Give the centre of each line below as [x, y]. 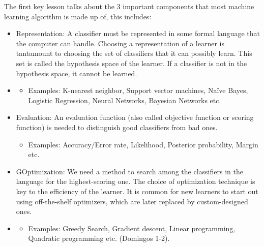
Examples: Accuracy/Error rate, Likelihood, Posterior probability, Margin [143, 144]
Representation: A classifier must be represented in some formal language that [138, 33]
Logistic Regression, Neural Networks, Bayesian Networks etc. [125, 100]
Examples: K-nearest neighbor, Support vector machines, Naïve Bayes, [138, 90]
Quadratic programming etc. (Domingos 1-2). [99, 238]
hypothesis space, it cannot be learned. [77, 73]
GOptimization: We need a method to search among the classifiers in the [129, 171]
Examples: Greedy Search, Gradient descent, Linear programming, [132, 228]
